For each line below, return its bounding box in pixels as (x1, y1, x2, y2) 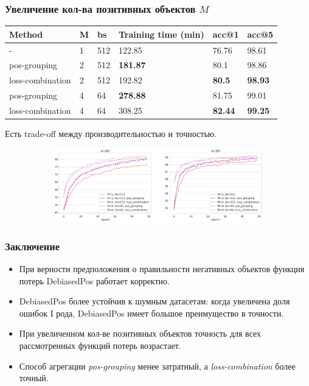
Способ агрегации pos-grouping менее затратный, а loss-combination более (19, 359, 296, 372)
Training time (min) (118, 27, 204, 40)
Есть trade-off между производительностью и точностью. (5, 127, 217, 140)
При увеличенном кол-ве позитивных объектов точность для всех (19, 327, 262, 340)
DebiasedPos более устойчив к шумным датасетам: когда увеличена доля (19, 295, 290, 307)
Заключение (5, 238, 60, 253)
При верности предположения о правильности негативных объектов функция (19, 262, 305, 275)
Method (9, 27, 43, 40)
